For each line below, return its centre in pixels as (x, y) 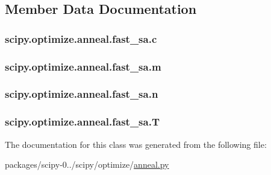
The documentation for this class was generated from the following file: (136, 144)
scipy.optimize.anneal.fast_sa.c (81, 38)
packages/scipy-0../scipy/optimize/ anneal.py (87, 164)
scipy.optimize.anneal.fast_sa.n (82, 94)
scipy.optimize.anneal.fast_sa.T (82, 122)
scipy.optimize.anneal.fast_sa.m (83, 66)
